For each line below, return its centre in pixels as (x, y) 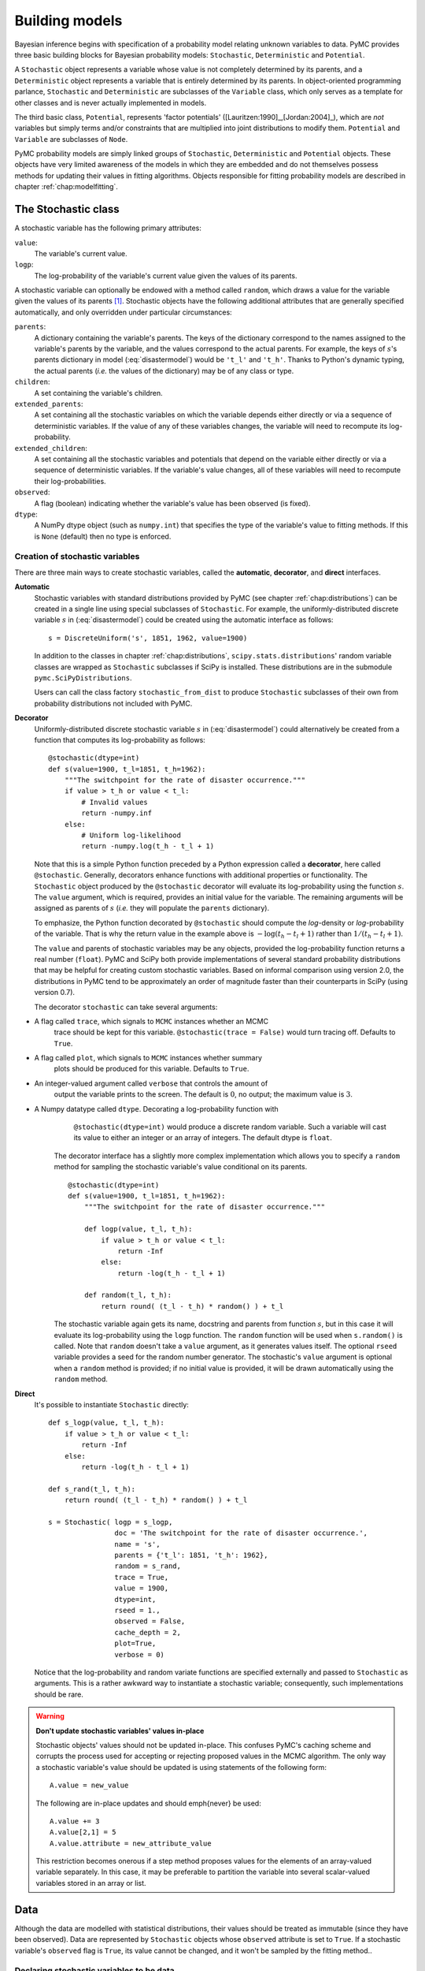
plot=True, (135, 1643)
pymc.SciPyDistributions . (83, 677)
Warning (50, 1716)
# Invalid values (115, 802)
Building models (68, 20)
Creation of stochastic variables (77, 557)
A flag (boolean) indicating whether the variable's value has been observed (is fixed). (172, 503)
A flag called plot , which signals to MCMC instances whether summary (148, 1058)
